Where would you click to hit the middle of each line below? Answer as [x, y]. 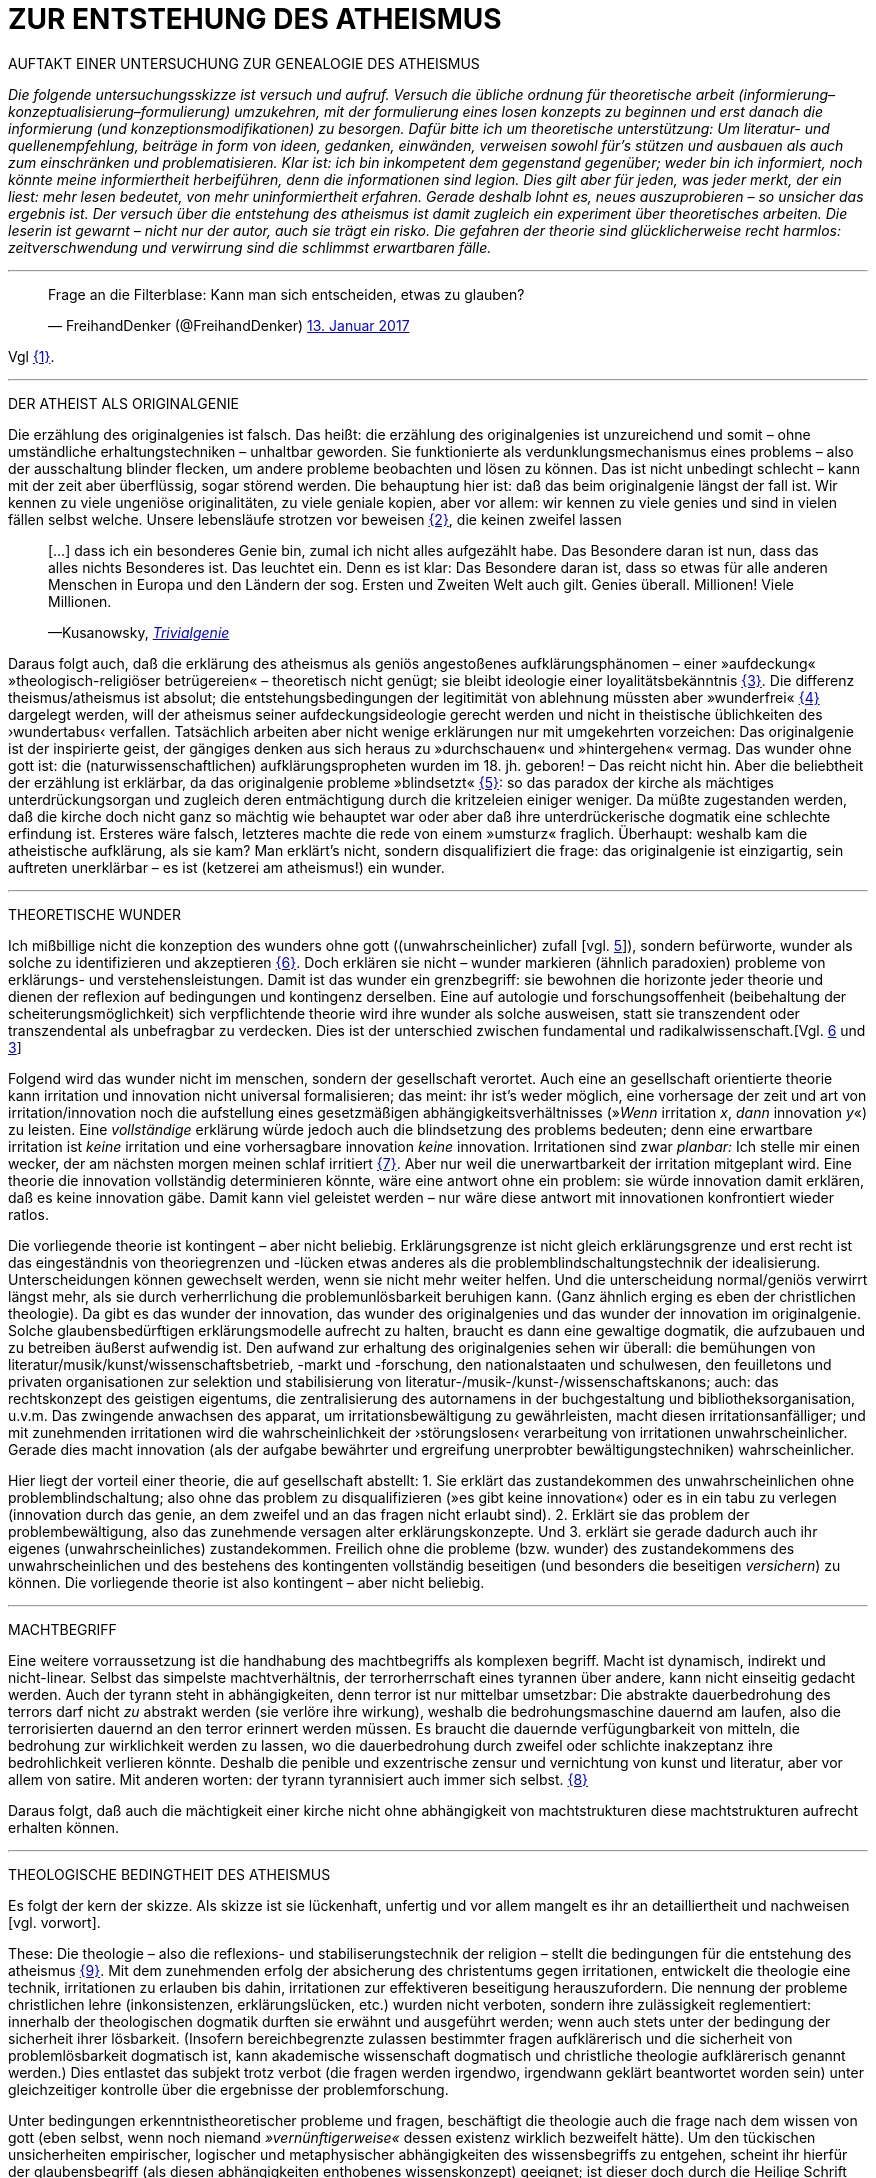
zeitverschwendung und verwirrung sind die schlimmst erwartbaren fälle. [250, 247]
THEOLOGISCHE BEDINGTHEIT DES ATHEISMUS [169, 1874]
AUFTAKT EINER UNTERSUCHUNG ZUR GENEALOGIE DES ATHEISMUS [244, 63]
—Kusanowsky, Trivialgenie [139, 632]
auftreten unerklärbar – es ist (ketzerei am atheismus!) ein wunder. [226, 867]
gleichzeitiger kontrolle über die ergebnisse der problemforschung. [228, 2089]
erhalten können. [63, 1827]
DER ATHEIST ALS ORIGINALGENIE [123, 403]
